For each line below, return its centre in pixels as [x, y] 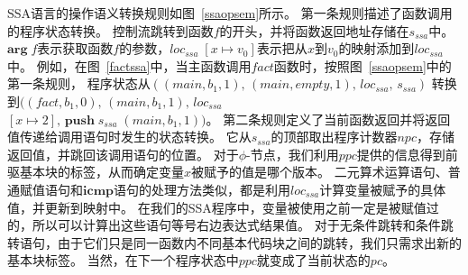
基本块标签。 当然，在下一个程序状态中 [123, 260]
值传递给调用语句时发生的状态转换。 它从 [129, 137]
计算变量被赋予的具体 [383, 189]
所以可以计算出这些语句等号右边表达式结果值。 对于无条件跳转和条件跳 [243, 225]
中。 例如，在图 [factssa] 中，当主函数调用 [129, 65]
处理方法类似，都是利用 [220, 189]
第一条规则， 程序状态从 [79, 83]
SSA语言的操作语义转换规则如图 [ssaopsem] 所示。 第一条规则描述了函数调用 [230, 13]
